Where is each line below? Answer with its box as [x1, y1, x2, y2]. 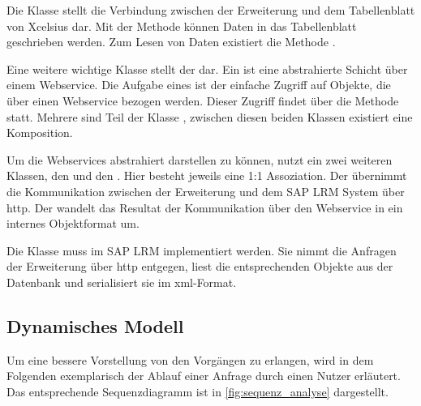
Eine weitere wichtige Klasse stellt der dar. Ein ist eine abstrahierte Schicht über [6, 60, 408, 77]
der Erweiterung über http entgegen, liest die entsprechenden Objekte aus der [6, 258, 393, 275]
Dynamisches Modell [6, 313, 184, 338]
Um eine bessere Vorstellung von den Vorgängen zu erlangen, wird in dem [6, 351, 374, 368]
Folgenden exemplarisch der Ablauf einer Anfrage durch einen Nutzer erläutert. [6, 367, 401, 384]
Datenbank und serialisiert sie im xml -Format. [6, 273, 237, 290]
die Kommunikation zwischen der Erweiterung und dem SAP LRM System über [6, 182, 405, 199]
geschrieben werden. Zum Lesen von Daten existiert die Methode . [6, 33, 336, 50]
